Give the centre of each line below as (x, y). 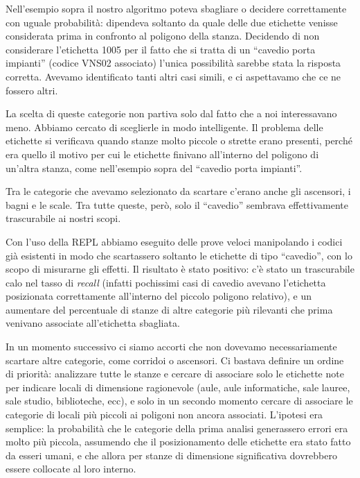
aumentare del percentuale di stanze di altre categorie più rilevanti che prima (169, 309)
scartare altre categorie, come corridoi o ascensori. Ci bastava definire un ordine (175, 360)
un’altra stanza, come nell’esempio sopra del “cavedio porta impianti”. (154, 168)
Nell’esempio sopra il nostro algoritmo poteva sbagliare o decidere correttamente (176, 8)
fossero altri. (32, 90)
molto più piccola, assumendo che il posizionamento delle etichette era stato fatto (178, 442)
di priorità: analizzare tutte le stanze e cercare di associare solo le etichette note (175, 374)
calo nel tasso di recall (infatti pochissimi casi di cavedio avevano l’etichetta (166, 282)
